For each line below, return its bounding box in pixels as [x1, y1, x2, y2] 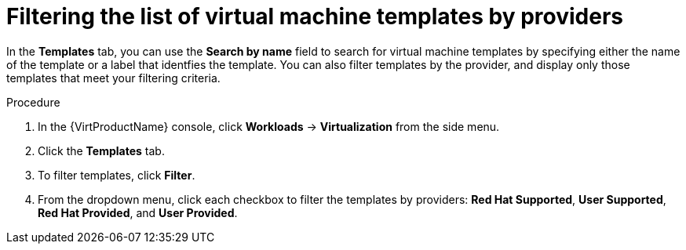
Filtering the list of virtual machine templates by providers [6, 3, 623, 30]
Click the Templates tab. [38, 143, 165, 158]
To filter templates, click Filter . [38, 168, 195, 182]
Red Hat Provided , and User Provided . [38, 205, 238, 219]
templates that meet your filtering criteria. [6, 71, 221, 85]
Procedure [6, 95, 60, 109]
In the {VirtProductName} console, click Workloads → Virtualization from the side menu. [38, 119, 500, 133]
